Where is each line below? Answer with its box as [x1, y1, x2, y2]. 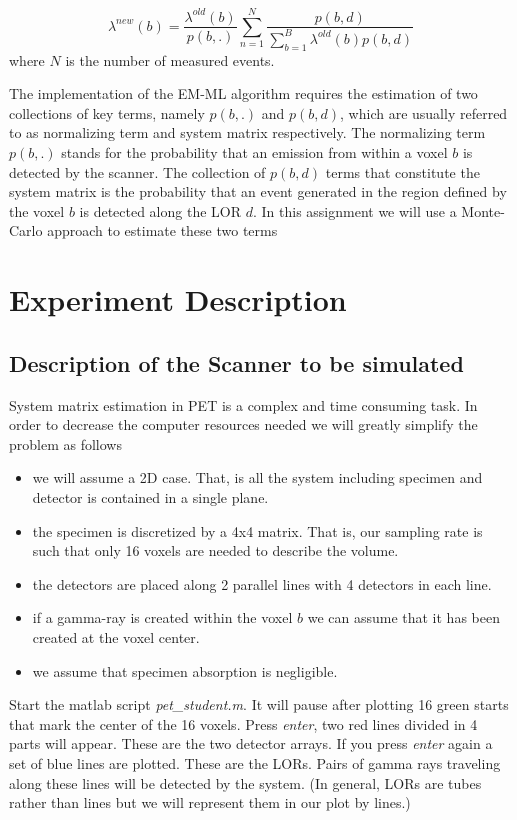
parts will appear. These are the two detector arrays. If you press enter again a [9, 733, 493, 754]
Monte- [461, 200, 505, 221]
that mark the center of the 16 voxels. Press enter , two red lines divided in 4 [9, 713, 478, 734]
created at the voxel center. [32, 626, 200, 647]
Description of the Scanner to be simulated [9, 347, 464, 378]
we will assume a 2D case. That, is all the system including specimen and [32, 467, 483, 488]
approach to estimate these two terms [47, 220, 278, 241]
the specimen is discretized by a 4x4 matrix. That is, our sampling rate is [32, 520, 483, 541]
